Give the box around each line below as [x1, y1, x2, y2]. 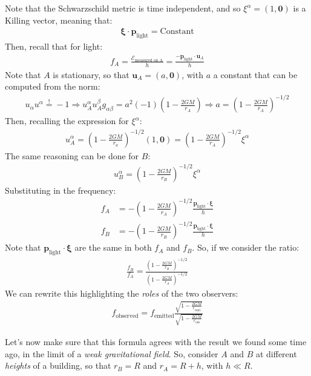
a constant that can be [213, 68, 298, 81]
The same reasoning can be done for [5, 149, 139, 162]
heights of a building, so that [5, 359, 111, 372]
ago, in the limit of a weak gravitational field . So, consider [5, 347, 218, 360]
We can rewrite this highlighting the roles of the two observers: [5, 286, 238, 299]
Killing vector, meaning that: [5, 13, 113, 26]
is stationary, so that [53, 68, 129, 81]
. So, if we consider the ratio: [192, 241, 300, 254]
